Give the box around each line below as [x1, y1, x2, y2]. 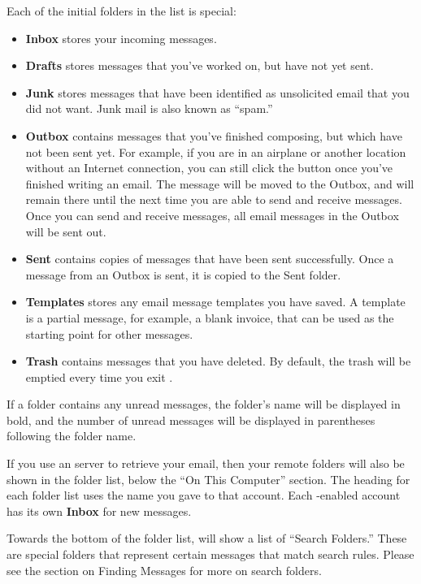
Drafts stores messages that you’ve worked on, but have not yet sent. [25, 57, 374, 74]
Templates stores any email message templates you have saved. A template [25, 293, 406, 310]
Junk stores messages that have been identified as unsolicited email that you [25, 84, 410, 101]
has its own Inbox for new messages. [7, 502, 192, 519]
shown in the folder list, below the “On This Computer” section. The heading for [7, 470, 410, 487]
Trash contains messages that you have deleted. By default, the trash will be [25, 353, 411, 370]
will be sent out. [25, 223, 106, 240]
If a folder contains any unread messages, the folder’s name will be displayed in [7, 396, 401, 413]
